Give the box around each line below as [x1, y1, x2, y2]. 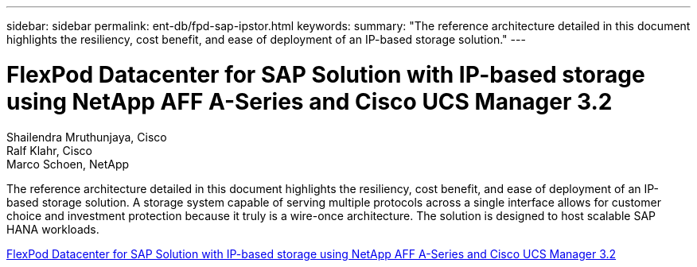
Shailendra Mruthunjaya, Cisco [6, 130, 167, 144]
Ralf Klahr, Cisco [6, 143, 93, 157]
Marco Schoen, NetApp [6, 157, 130, 171]
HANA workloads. [6, 222, 99, 236]
